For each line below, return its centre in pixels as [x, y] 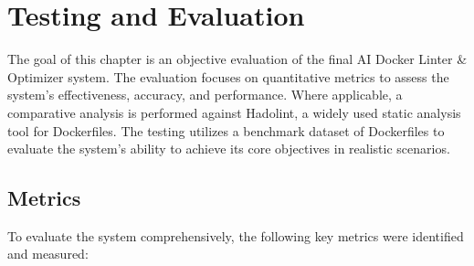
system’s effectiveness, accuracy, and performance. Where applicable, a [205, 95]
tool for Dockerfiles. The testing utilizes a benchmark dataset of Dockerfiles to [226, 130]
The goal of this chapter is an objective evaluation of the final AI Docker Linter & [237, 59]
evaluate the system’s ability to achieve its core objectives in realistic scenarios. [229, 149]
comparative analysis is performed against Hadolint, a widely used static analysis [234, 112]
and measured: [48, 254]
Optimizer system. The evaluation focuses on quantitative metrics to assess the [228, 76]
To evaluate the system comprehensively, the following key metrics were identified [236, 235]
